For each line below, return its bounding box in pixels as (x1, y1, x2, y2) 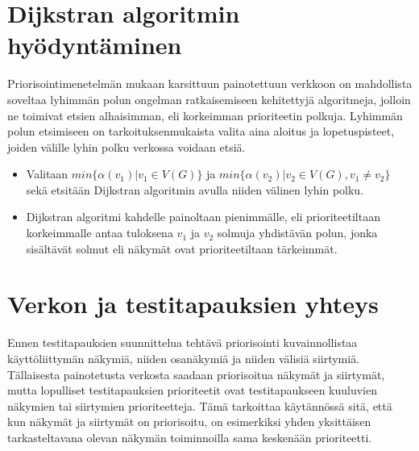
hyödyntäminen (7, 28, 182, 61)
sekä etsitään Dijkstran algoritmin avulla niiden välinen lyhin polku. (26, 181, 364, 198)
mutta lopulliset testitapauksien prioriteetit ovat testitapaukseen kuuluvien (7, 382, 378, 399)
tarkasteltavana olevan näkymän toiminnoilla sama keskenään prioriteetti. (7, 428, 372, 445)
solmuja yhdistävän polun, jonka (217, 224, 378, 241)
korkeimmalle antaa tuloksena (26, 224, 173, 241)
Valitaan (26, 165, 68, 182)
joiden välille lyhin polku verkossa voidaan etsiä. (7, 138, 246, 155)
